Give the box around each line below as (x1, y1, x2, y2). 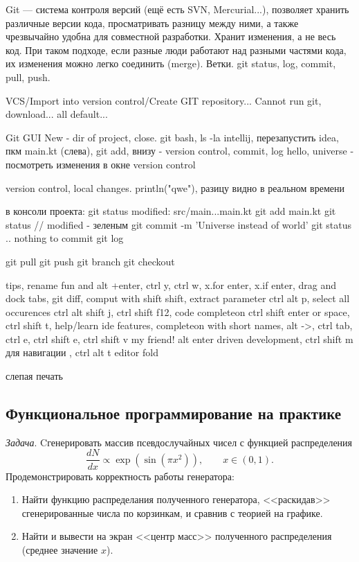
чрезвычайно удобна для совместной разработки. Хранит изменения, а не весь (6, 29, 336, 44)
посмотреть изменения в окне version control (6, 157, 196, 171)
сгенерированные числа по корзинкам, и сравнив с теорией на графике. (21, 505, 323, 520)
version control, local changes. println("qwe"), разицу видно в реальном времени (6, 180, 344, 195)
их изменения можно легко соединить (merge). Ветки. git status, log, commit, (6, 56, 336, 71)
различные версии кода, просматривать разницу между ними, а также (6, 15, 299, 30)
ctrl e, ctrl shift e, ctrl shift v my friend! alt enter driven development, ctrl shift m (6, 331, 353, 346)
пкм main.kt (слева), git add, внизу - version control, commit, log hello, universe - (6, 143, 354, 158)
